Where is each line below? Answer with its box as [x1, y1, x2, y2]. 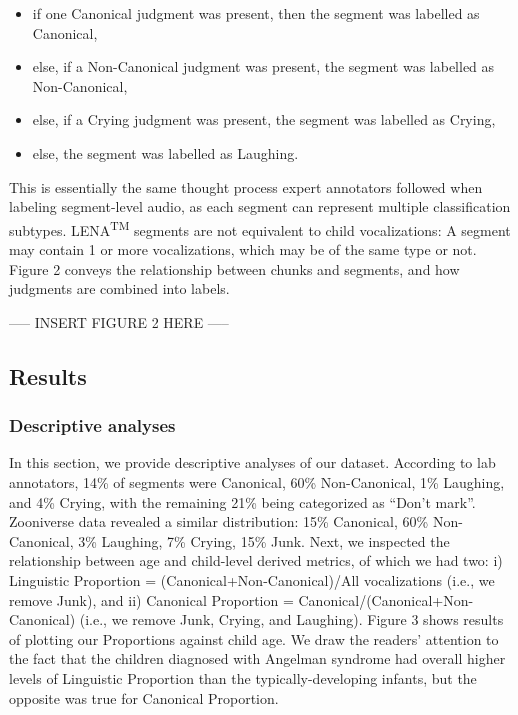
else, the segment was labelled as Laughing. [32, 142, 299, 163]
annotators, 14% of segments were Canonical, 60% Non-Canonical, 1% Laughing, [9, 471, 505, 492]
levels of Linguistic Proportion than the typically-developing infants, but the [9, 667, 477, 688]
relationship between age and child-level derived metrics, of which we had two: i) [9, 550, 503, 571]
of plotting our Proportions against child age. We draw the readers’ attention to [9, 628, 499, 649]
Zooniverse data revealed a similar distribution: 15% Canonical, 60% [9, 511, 429, 532]
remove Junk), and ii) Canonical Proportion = [9, 589, 294, 610]
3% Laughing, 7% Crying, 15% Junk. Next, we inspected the [78, 530, 450, 551]
